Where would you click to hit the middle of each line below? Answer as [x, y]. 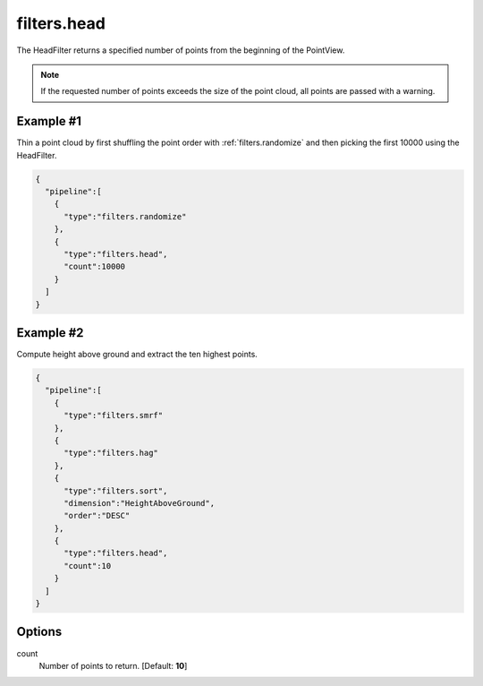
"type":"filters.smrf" [114, 416]
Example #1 [49, 121]
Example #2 [50, 333]
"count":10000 [94, 267]
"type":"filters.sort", [116, 491]
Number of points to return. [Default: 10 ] [113, 665]
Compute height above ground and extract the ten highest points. [137, 355]
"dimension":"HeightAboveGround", [139, 503]
